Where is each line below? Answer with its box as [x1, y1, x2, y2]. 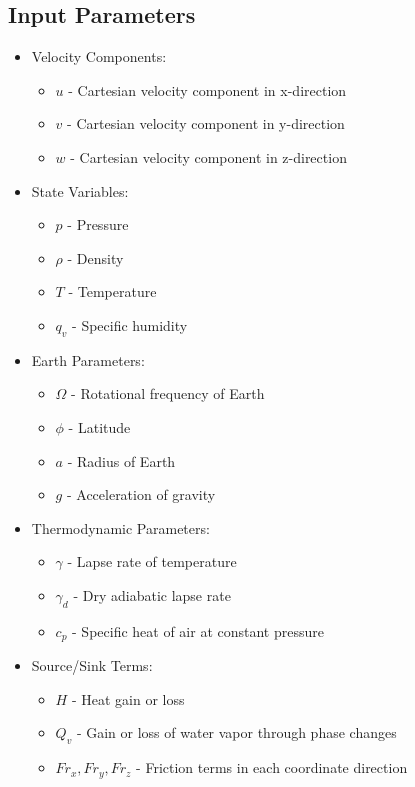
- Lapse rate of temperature [67, 551, 237, 572]
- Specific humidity [72, 314, 188, 335]
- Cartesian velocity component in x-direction [68, 79, 347, 100]
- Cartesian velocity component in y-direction [67, 113, 345, 134]
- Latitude [68, 416, 131, 437]
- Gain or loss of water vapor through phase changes [76, 722, 397, 743]
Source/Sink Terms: [31, 655, 153, 676]
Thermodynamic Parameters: [31, 517, 210, 538]
